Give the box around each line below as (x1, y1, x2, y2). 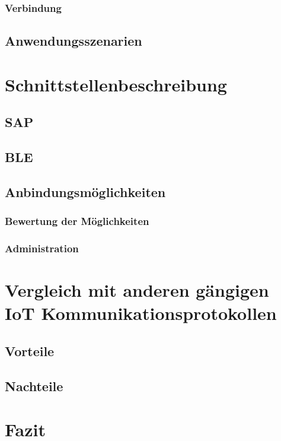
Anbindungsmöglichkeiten (5, 182, 166, 201)
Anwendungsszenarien (5, 31, 142, 50)
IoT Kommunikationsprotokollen (5, 301, 277, 325)
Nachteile (5, 376, 63, 395)
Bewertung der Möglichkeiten (5, 214, 149, 229)
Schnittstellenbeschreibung (5, 72, 227, 96)
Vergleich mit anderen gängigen (5, 278, 269, 302)
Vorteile (5, 341, 55, 360)
